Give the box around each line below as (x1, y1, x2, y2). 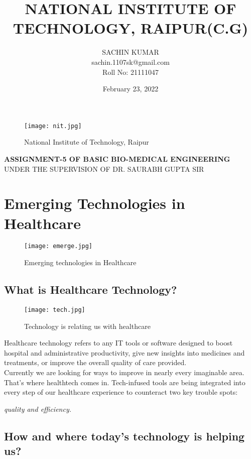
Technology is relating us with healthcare (24, 320, 151, 331)
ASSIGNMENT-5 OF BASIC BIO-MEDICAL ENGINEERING (4, 153, 230, 164)
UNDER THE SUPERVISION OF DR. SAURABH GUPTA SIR (4, 163, 204, 174)
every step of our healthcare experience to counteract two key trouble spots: (4, 387, 238, 397)
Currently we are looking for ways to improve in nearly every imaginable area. (4, 367, 244, 377)
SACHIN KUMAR (102, 47, 159, 57)
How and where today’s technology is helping (4, 428, 245, 443)
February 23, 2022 (102, 83, 159, 94)
